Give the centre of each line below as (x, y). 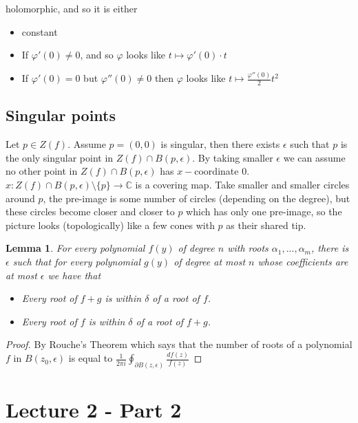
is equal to (91, 358)
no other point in (42, 171)
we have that (74, 275)
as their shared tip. (266, 225)
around (20, 198)
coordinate (217, 171)
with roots (248, 248)
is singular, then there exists (220, 144)
